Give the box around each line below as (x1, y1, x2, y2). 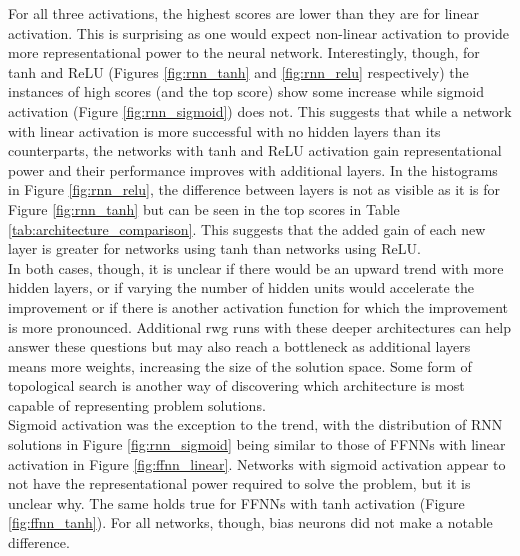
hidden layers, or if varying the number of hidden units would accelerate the (8, 277, 474, 298)
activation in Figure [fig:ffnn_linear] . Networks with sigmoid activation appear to (8, 453, 506, 474)
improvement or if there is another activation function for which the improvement (8, 296, 509, 317)
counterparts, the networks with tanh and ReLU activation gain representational (8, 140, 502, 161)
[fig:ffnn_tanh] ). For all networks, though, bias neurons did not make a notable (8, 512, 493, 533)
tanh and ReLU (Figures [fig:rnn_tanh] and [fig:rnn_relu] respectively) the (8, 61, 469, 82)
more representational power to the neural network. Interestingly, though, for (8, 42, 480, 63)
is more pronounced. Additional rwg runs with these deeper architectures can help (8, 316, 512, 337)
